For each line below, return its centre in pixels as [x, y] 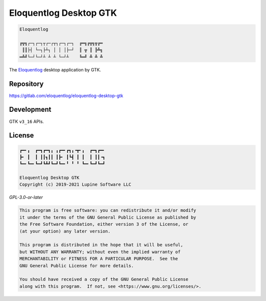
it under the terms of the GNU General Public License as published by [108, 217]
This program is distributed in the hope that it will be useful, [101, 245]
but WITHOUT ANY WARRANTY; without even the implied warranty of [100, 252]
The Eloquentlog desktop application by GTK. [55, 69]
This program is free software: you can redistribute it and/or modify [108, 210]
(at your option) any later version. [65, 231]
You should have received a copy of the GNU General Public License [104, 279]
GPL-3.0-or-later [26, 198]
